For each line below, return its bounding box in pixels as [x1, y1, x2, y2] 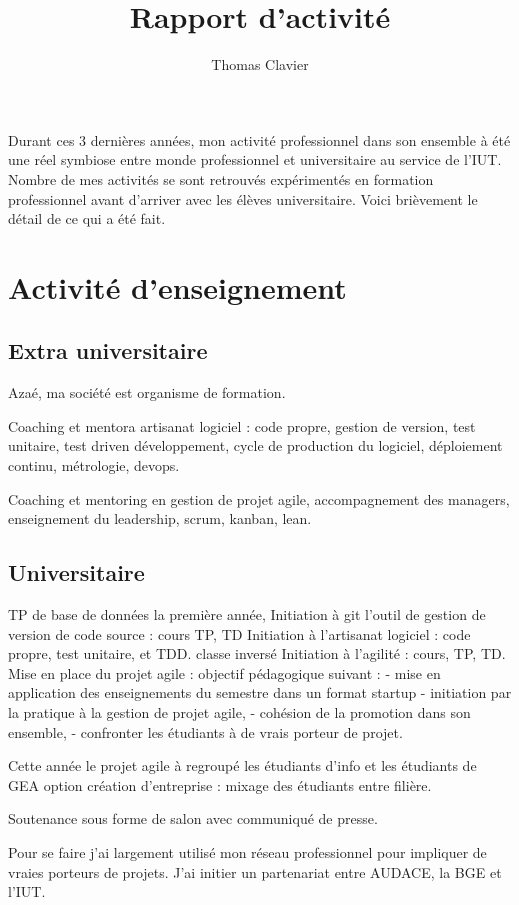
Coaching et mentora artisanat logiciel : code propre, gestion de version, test [8, 415, 476, 436]
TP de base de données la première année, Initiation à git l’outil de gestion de [8, 604, 486, 625]
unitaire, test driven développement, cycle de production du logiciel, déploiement [8, 435, 503, 456]
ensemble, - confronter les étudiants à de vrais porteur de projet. [8, 721, 403, 742]
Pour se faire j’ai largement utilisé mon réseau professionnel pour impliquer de [8, 841, 487, 862]
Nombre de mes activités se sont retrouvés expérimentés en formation [8, 168, 434, 189]
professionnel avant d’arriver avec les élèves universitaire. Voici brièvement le [8, 188, 478, 209]
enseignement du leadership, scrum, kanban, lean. [8, 508, 312, 529]
